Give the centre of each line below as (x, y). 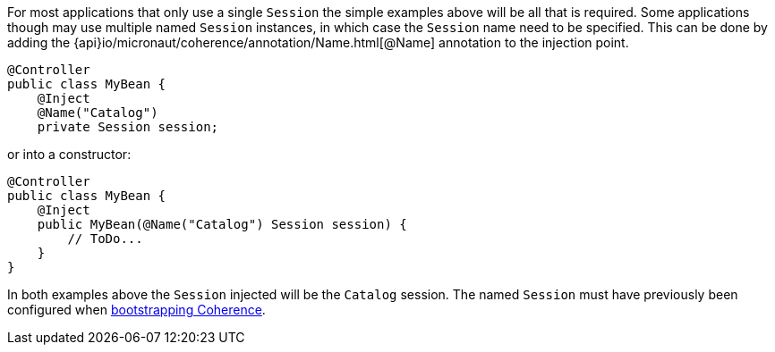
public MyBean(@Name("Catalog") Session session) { (222, 224)
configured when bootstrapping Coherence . (136, 310)
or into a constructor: (69, 154)
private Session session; (128, 127)
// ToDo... (105, 239)
